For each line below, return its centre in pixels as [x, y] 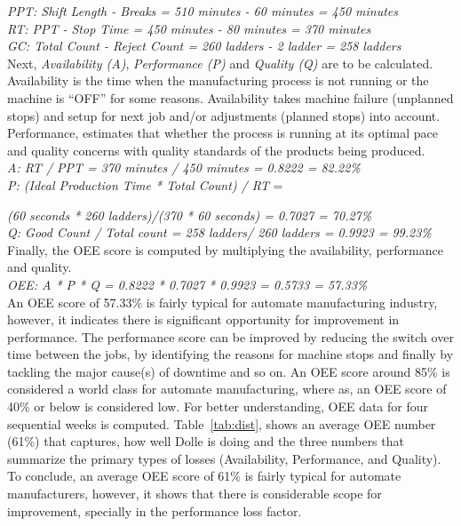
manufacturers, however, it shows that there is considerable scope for [195, 494]
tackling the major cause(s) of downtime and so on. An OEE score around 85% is [229, 371]
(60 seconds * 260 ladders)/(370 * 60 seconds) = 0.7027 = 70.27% [190, 215]
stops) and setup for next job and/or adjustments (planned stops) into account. [224, 115]
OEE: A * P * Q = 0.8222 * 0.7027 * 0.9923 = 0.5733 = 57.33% [187, 284]
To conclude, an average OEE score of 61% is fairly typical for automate [204, 476]
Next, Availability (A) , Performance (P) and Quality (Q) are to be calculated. [220, 63]
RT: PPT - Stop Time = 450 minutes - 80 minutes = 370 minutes [189, 28]
